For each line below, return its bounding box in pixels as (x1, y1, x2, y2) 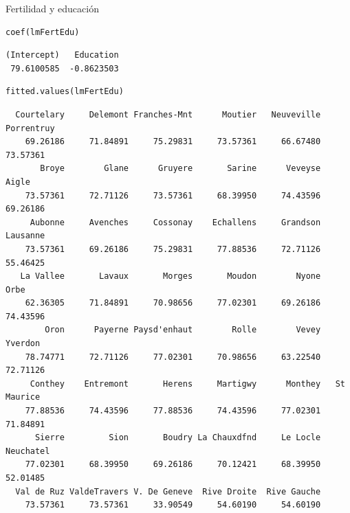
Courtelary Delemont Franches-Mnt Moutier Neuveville (15, 109, 321, 119)
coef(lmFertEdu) (6, 27, 80, 37)
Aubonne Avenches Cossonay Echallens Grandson (30, 217, 321, 227)
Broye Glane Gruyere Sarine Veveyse (40, 163, 321, 174)
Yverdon (6, 339, 41, 349)
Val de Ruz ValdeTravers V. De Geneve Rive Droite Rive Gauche (15, 486, 321, 497)
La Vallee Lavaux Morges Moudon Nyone (20, 271, 321, 282)
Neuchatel (6, 446, 50, 456)
